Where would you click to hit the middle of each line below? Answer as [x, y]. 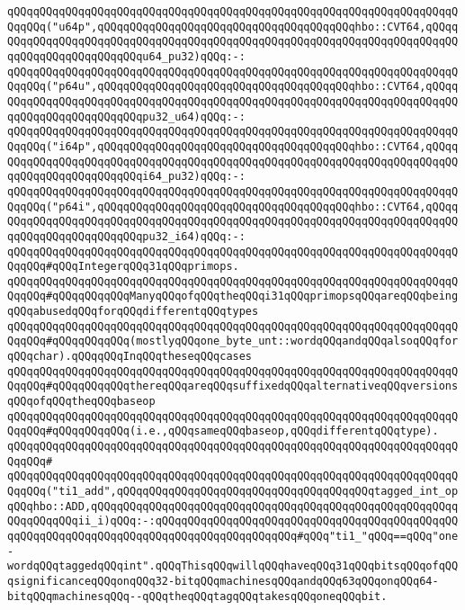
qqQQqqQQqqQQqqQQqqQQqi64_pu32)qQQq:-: [126, 177]
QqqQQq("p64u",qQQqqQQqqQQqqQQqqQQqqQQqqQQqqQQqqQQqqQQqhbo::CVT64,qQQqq [233, 87]
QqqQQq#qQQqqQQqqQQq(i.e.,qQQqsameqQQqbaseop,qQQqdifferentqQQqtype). [223, 431]
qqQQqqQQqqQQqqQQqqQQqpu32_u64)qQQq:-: [126, 117]
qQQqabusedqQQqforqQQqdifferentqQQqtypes [133, 312]
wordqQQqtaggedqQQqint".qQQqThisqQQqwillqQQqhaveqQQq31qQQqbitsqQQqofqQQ [233, 566]
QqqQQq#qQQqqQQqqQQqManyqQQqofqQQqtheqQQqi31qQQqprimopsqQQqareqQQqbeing [233, 296]
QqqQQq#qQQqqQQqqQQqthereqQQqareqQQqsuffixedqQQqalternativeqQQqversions [233, 386]
